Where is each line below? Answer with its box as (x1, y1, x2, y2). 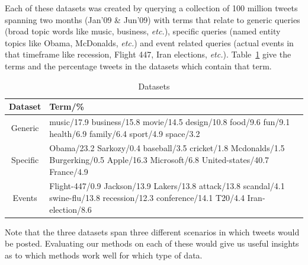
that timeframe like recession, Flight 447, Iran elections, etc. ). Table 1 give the (5, 48, 291, 60)
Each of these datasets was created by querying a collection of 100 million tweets (5, 2, 298, 14)
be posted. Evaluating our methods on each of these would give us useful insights (5, 237, 299, 250)
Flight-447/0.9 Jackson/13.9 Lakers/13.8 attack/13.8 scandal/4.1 (49, 180, 285, 192)
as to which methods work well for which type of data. (5, 248, 203, 261)
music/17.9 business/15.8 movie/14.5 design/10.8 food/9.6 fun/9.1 (49, 116, 290, 127)
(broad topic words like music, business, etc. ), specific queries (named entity (5, 25, 281, 37)
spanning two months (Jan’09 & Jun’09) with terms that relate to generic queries (5, 13, 300, 25)
